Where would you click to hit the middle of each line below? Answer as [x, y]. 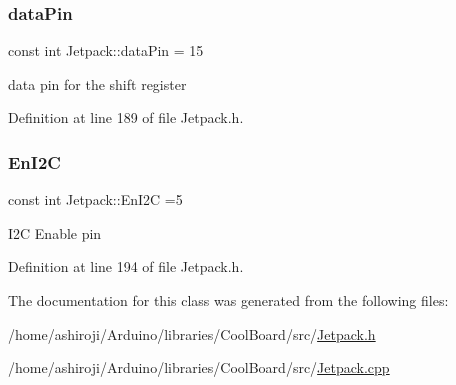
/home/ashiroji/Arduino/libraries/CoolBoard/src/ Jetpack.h [192, 333]
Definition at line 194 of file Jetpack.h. [126, 266]
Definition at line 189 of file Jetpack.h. [126, 117]
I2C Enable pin [55, 232]
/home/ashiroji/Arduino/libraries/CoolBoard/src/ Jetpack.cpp [199, 367]
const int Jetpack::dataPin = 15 [106, 50]
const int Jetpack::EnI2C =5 [95, 199]
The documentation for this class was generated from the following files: [228, 300]
